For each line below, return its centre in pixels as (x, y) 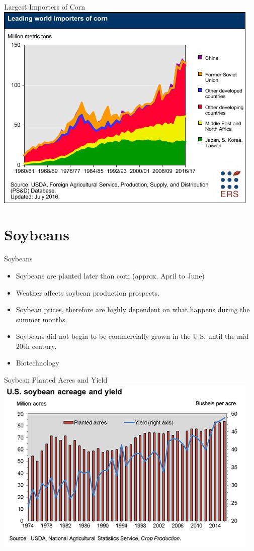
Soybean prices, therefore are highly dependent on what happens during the (133, 309)
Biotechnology (37, 363)
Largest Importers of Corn (45, 7)
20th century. (36, 346)
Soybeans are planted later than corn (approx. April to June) (110, 275)
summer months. (41, 319)
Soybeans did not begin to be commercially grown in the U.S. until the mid (132, 336)
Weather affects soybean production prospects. (88, 292)
